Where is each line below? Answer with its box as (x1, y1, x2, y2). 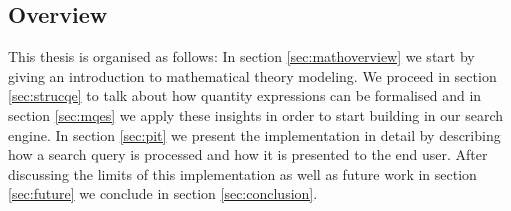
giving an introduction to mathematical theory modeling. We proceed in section (8, 65, 497, 86)
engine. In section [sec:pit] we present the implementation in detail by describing (8, 124, 501, 145)
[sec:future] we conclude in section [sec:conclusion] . (8, 183, 318, 204)
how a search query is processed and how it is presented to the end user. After (8, 144, 488, 165)
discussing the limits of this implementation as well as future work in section (8, 163, 477, 184)
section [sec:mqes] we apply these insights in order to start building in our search (8, 104, 504, 125)
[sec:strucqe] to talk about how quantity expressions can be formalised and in (8, 85, 482, 106)
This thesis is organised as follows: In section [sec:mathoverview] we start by (8, 46, 475, 67)
